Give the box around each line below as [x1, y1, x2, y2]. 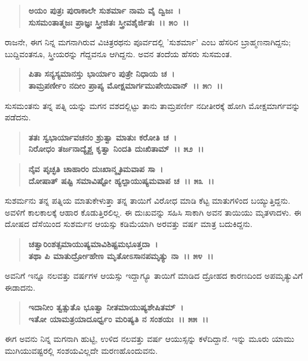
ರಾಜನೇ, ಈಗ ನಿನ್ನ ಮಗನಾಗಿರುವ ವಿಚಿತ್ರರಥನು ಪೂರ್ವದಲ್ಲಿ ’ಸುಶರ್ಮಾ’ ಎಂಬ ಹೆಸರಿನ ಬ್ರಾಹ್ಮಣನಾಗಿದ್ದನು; [5, 36, 291, 48]
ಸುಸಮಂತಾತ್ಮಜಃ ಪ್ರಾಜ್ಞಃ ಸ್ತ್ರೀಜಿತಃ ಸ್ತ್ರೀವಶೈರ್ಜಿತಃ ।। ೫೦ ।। [28, 15, 189, 28]
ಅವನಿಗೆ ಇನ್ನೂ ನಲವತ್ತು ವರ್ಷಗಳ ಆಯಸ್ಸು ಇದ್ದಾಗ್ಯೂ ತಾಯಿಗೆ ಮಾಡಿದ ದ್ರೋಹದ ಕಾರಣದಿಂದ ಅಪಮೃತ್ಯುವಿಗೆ [5, 269, 303, 282]
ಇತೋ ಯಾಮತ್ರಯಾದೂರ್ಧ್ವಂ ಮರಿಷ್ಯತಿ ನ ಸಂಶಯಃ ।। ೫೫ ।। [28, 312, 209, 325]
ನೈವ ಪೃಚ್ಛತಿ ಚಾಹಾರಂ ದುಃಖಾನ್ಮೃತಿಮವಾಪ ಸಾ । [28, 162, 164, 175]
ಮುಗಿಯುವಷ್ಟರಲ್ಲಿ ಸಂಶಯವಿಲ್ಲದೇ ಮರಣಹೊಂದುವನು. [5, 344, 158, 357]
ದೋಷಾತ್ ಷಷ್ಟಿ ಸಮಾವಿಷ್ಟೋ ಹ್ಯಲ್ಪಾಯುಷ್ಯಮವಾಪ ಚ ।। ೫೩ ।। [28, 174, 214, 186]
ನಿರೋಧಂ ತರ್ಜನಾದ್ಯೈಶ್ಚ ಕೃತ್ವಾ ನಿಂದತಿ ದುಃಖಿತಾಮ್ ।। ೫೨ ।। [28, 142, 204, 155]
